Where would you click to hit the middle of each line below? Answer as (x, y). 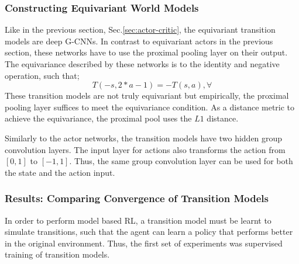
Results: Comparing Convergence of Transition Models (137, 198)
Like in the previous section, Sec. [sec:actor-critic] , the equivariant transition (140, 29)
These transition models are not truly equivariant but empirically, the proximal (147, 95)
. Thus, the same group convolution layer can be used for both (181, 161)
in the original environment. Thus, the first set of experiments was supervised (144, 243)
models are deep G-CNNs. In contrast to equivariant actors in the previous (139, 41)
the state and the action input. (60, 172)
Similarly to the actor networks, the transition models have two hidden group (144, 138)
